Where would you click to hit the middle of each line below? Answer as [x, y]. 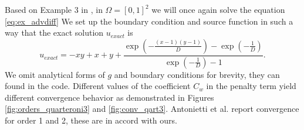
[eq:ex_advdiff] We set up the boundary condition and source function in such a [149, 21]
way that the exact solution [54, 32]
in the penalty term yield [251, 86]
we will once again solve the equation [218, 9]
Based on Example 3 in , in [54, 9]
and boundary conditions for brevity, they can [197, 74]
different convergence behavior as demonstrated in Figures [109, 97]
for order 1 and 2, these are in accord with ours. [91, 120]
